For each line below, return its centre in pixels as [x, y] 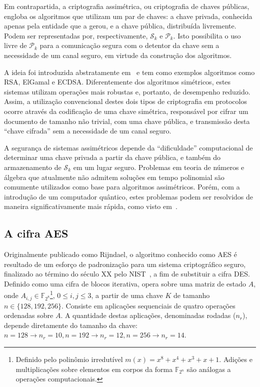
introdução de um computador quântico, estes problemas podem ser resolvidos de [129, 196]
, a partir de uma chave [127, 295]
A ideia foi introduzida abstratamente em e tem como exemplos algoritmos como [129, 72]
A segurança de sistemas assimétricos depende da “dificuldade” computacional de [128, 147]
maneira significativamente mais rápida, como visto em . [91, 206]
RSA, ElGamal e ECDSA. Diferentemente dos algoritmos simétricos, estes [117, 82]
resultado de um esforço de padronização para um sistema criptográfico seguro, [125, 264]
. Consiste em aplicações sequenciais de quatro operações [148, 305]
